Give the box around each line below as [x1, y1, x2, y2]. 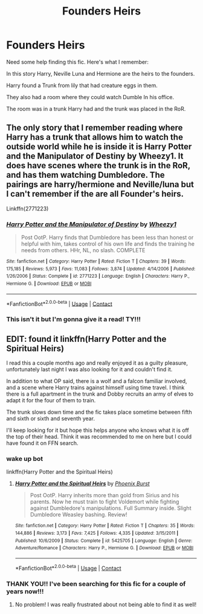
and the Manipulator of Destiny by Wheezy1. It [6, 151, 184, 162]
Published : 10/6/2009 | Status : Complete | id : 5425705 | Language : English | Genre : [14, 537, 192, 544]
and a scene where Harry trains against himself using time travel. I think [6, 384, 185, 391]
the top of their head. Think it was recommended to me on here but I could [6, 433, 192, 440]
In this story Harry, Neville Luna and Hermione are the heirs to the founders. [6, 70, 195, 77]
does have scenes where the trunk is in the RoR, [6, 160, 190, 171]
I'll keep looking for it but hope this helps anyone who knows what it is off [6, 426, 189, 434]
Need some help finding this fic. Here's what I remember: [6, 58, 149, 65]
